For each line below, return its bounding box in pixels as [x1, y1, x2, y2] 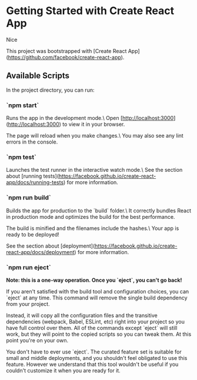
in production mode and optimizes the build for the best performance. [6, 213, 175, 220]
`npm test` [6, 153, 36, 161]
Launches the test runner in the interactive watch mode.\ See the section [6, 166, 183, 174]
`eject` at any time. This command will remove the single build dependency [6, 294, 188, 301]
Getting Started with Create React [6, 4, 175, 18]
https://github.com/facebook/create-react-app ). [8, 54, 125, 61]
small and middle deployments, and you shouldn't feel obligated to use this [6, 354, 188, 361]
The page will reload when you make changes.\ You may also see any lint [6, 132, 183, 139]
